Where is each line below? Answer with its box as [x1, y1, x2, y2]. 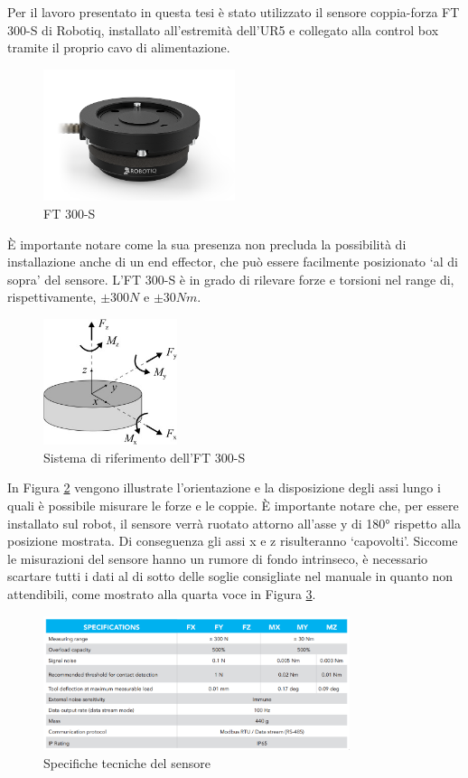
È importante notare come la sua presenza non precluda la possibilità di [7, 234, 407, 253]
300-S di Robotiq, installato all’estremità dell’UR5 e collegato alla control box [7, 20, 439, 39]
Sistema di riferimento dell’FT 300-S [43, 447, 246, 466]
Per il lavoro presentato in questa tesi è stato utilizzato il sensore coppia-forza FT [7, 3, 460, 21]
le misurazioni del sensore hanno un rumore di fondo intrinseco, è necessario [7, 548, 428, 567]
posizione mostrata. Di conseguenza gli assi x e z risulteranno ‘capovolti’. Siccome [7, 531, 458, 550]
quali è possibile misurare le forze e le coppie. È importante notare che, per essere [7, 496, 459, 515]
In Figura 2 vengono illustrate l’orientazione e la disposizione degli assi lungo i [7, 478, 441, 497]
